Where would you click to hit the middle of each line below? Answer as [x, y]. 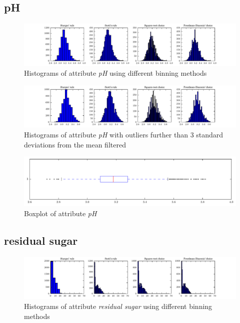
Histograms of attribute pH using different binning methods [115, 73]
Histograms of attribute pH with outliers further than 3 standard [124, 134]
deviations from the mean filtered [75, 144]
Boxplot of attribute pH [60, 213]
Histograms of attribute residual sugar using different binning [118, 306]
